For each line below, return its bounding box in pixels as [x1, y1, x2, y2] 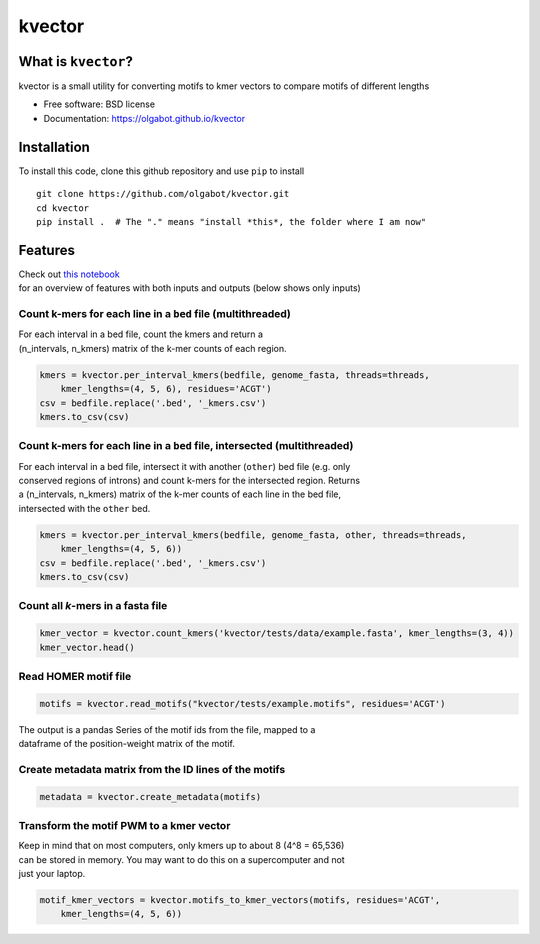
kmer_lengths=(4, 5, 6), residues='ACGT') [60, 383, 272, 395]
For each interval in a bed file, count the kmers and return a [18, 328, 264, 340]
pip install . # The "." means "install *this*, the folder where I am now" [36, 216, 427, 227]
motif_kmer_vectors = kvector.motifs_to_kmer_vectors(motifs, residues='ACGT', [39, 895, 441, 906]
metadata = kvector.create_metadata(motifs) [39, 791, 262, 802]
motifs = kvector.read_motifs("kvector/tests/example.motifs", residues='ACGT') [39, 698, 446, 709]
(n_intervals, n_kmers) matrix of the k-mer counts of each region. [18, 342, 287, 354]
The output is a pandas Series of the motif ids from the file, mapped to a [18, 723, 316, 735]
